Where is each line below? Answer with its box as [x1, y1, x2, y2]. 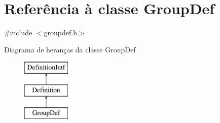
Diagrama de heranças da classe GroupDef [4, 44, 136, 54]
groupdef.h [44, 27, 77, 38]
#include [4, 27, 32, 38]
